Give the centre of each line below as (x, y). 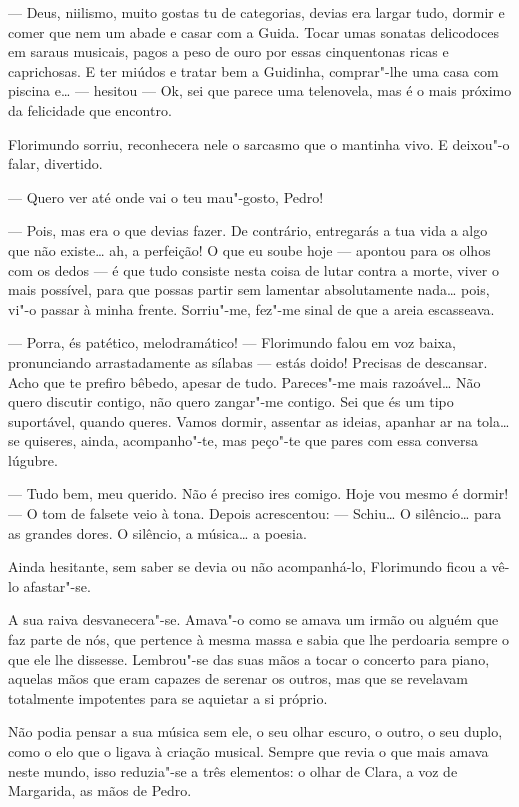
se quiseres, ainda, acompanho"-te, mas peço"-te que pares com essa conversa (243, 440)
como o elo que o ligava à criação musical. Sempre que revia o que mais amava (248, 751)
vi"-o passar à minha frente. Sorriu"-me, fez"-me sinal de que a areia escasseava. (251, 308)
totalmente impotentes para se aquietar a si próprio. (168, 697)
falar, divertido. (55, 163)
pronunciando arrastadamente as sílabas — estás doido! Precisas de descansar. (248, 361)
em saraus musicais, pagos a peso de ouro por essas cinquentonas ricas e (228, 51)
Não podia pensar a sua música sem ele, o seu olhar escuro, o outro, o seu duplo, (255, 731)
